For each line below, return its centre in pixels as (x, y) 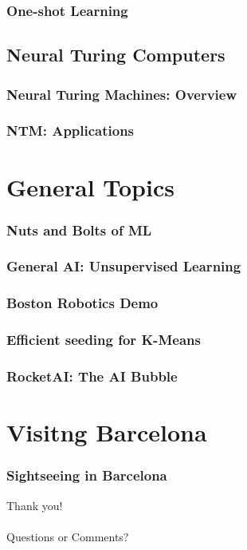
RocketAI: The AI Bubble (92, 376)
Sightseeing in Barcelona (87, 475)
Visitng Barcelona (107, 432)
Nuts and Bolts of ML (79, 229)
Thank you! (35, 505)
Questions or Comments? (68, 536)
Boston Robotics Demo (82, 303)
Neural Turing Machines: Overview (122, 94)
